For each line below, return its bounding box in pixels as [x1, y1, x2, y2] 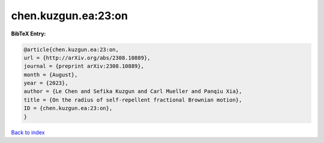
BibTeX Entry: [11, 30, 46, 37]
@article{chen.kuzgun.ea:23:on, [23, 46, 119, 53]
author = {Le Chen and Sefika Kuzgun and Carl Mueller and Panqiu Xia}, [23, 88, 242, 95]
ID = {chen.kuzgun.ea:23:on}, [23, 105, 113, 112]
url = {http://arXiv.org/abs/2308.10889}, [23, 54, 151, 61]
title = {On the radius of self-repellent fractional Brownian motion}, [23, 96, 242, 103]
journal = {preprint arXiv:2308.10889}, [23, 63, 144, 70]
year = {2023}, [23, 80, 68, 87]
